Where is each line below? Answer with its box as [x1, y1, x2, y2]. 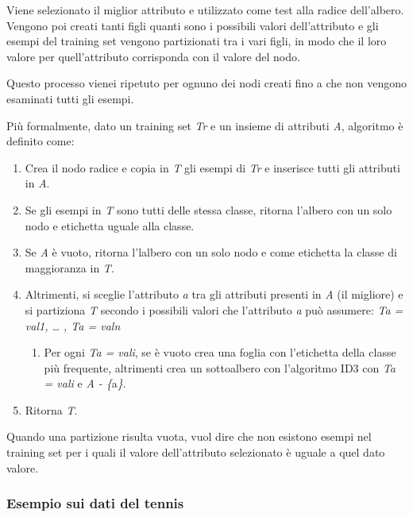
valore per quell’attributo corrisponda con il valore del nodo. [6, 48, 300, 64]
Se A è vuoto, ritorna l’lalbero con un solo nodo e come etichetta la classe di [25, 244, 397, 260]
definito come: [6, 133, 75, 149]
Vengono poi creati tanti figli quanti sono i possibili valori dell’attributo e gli [6, 17, 379, 33]
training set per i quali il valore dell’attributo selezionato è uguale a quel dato [6, 444, 385, 461]
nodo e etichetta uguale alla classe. [25, 217, 195, 233]
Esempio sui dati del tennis [6, 493, 184, 513]
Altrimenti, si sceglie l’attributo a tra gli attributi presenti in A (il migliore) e [25, 286, 403, 303]
